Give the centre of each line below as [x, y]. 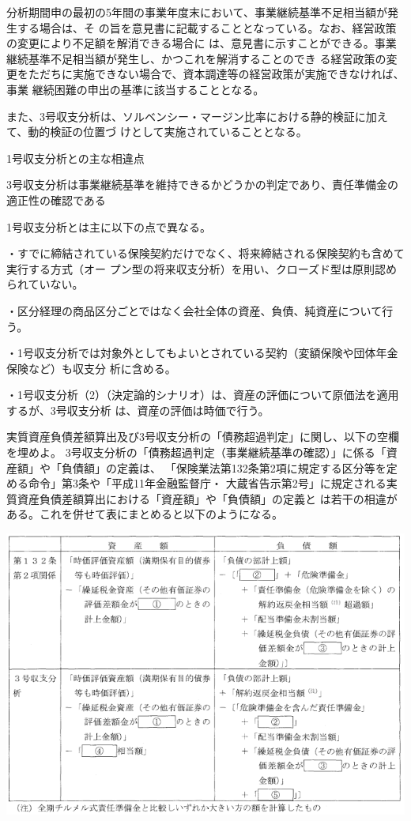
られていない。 [45, 284]
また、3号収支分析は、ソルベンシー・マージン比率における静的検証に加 [192, 116]
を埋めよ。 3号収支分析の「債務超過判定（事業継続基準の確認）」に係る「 [196, 452]
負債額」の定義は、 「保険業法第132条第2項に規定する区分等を [224, 467]
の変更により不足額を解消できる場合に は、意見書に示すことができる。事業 [202, 43]
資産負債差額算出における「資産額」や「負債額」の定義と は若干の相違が [207, 498]
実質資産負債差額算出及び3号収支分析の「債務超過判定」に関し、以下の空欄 [203, 437]
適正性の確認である [56, 200]
